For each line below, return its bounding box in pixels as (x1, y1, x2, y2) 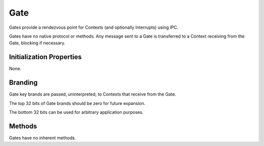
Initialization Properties (9, 53, 82, 61)
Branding (9, 79, 38, 87)
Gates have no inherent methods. (9, 135, 76, 141)
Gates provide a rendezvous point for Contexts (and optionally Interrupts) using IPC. (9, 24, 178, 30)
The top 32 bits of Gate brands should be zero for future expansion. (9, 100, 146, 106)
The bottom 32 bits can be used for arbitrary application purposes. (9, 109, 144, 115)
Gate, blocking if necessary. (9, 40, 66, 46)
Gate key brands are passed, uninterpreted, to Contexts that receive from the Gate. (9, 91, 176, 97)
